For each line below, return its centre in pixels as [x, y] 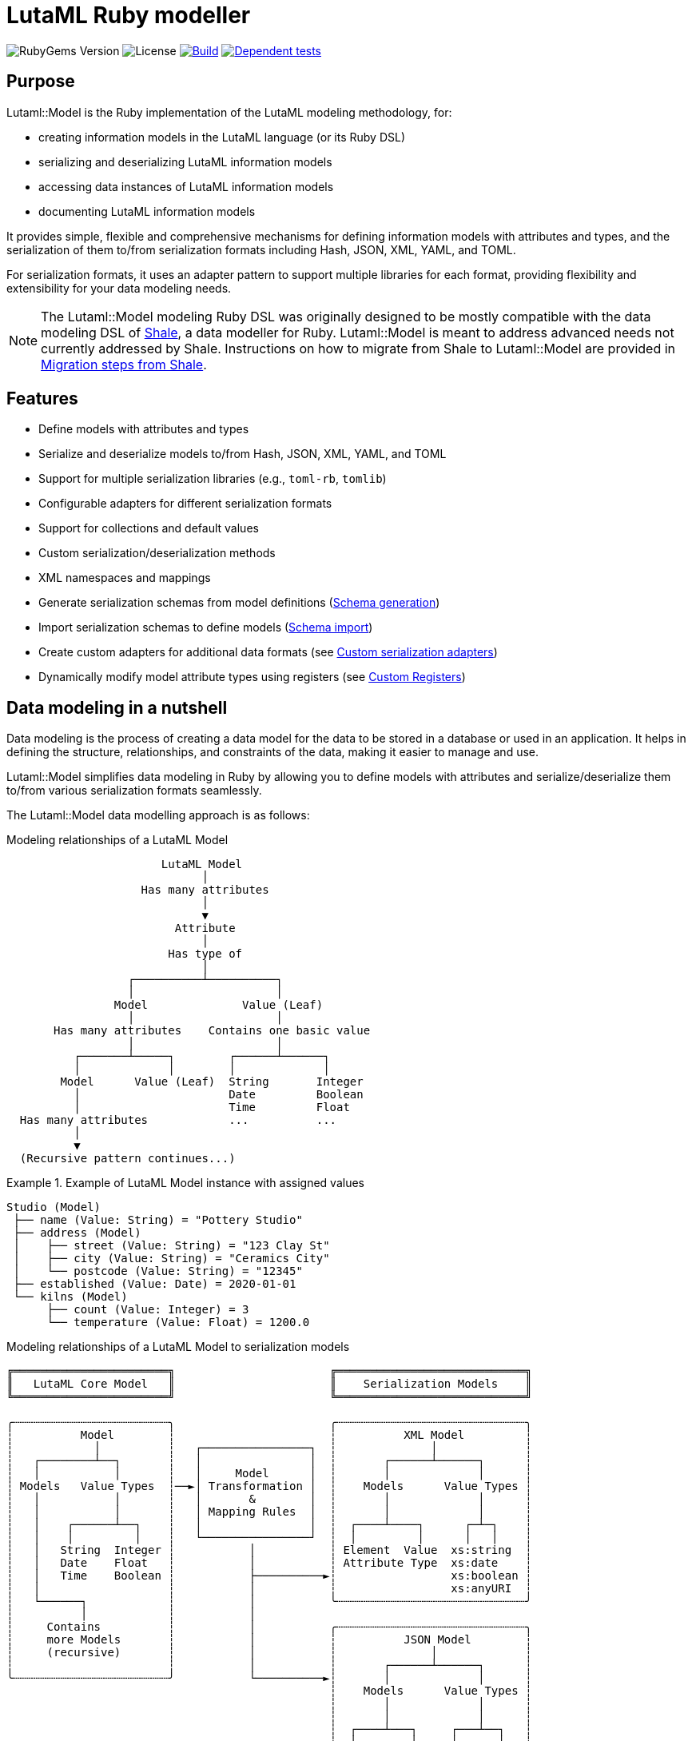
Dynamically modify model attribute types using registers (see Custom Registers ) [252, 677]
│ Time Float [212, 1108]
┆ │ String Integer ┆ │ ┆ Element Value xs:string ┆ [269, 1550]
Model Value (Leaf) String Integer [212, 1082]
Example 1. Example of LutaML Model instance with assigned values [185, 1183]
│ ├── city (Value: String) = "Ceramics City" [171, 1259]
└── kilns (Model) [70, 1297]
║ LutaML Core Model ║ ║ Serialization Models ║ [269, 1384]
